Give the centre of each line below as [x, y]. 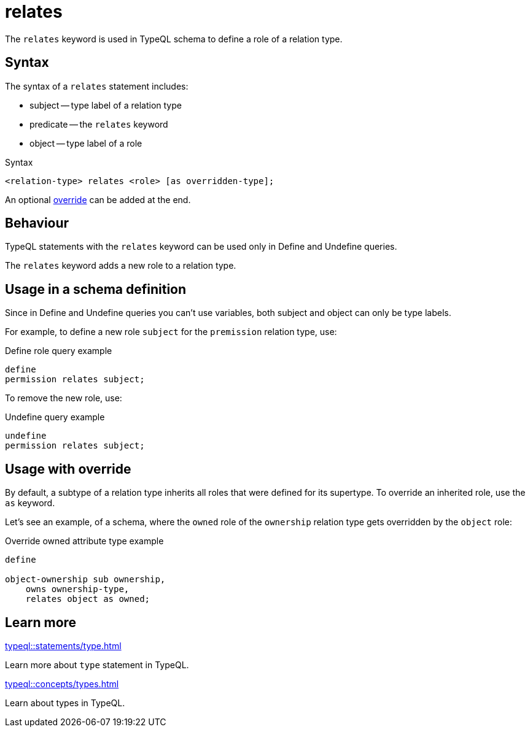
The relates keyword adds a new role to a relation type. [121, 266]
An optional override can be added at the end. [98, 199]
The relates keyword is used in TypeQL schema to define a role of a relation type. [174, 39]
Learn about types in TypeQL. [65, 703]
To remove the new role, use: [64, 398]
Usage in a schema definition [96, 289]
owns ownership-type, [77, 589]
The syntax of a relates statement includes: [97, 86]
